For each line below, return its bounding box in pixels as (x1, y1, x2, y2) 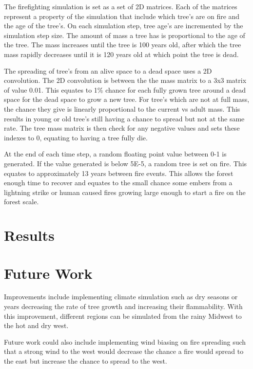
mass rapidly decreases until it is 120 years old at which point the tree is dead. (4, 49, 239, 59)
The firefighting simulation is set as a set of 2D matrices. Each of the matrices (4, 1, 237, 11)
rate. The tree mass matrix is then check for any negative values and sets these (4, 123, 240, 133)
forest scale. (4, 196, 39, 207)
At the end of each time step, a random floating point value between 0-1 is (4, 149, 227, 159)
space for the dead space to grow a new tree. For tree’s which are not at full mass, (4, 94, 250, 104)
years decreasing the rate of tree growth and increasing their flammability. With (4, 301, 243, 311)
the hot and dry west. (4, 320, 69, 330)
